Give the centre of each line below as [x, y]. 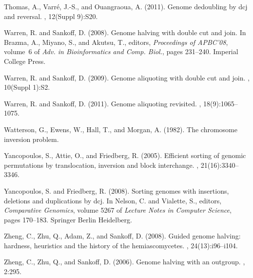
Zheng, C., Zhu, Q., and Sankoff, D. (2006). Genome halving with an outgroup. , [125, 262]
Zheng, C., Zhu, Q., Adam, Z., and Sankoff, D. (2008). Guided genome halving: [122, 236]
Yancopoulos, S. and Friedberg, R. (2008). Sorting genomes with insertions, [117, 190]
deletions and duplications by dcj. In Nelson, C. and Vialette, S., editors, [113, 200]
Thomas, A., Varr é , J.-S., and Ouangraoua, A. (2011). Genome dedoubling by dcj [126, 6]
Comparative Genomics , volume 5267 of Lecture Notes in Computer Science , [118, 210]
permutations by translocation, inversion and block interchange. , [101, 165]
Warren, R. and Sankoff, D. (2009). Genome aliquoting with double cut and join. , [127, 77]
